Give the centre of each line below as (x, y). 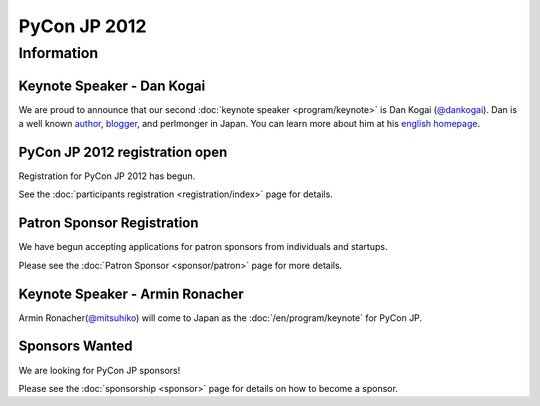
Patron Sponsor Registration (108, 223)
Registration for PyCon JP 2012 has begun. (107, 176)
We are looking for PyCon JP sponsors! (99, 370)
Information (58, 53)
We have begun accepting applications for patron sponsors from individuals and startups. (203, 247)
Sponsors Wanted (75, 346)
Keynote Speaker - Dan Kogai (112, 85)
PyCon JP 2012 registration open (123, 151)
